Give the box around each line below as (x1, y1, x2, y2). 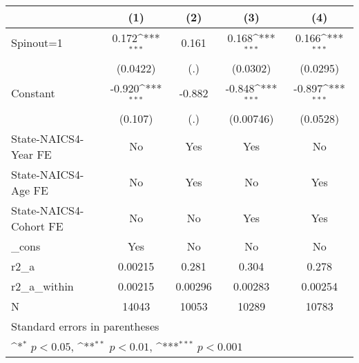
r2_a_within (11, 277, 74, 294)
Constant (11, 85, 55, 101)
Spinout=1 (11, 35, 63, 51)
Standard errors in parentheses (11, 317, 159, 334)
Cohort (11, 217, 45, 234)
